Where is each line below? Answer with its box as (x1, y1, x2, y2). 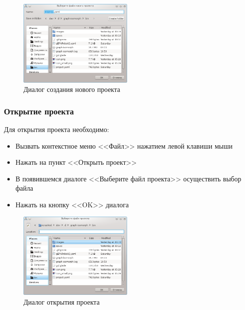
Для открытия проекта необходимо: (4, 124, 109, 134)
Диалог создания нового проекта (23, 84, 120, 94)
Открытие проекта (4, 105, 74, 117)
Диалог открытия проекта (23, 296, 100, 307)
